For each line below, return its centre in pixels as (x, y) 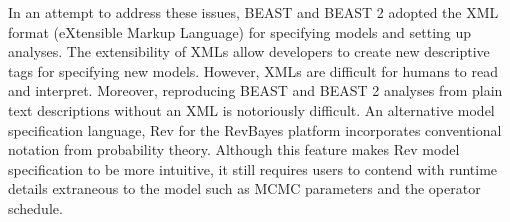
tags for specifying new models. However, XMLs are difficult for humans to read (253, 70)
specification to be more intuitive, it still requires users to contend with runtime (253, 168)
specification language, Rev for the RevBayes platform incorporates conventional (255, 129)
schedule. (35, 207)
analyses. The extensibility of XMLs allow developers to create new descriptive (249, 51)
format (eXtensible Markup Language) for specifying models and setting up (240, 31)
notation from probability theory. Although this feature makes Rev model (234, 149)
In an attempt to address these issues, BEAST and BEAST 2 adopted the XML (253, 12)
